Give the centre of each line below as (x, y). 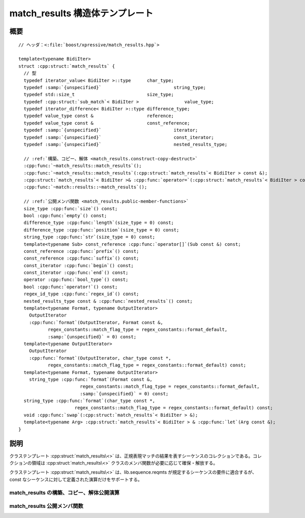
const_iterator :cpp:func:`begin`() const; (79, 265)
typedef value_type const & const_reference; (107, 123)
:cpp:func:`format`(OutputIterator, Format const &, (96, 322)
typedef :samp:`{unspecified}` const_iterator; (119, 137)
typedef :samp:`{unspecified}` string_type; (115, 87)
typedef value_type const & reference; (99, 116)
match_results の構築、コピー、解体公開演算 (65, 493)
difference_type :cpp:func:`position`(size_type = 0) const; (101, 230)
